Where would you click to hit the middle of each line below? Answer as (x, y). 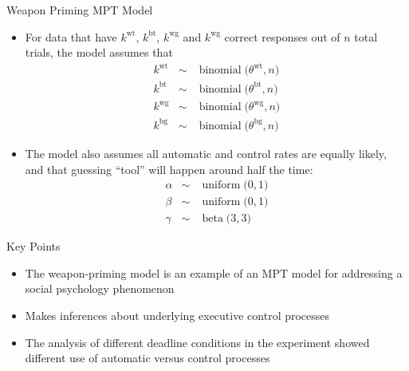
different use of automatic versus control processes (147, 358)
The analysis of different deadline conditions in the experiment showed (197, 342)
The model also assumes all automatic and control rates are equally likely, (206, 153)
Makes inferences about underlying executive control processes (177, 315)
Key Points (33, 246)
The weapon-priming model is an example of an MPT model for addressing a (214, 272)
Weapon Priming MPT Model (80, 10)
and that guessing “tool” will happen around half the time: (169, 169)
